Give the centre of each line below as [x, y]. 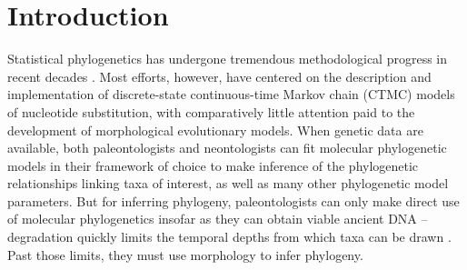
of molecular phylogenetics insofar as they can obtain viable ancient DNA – [218, 219]
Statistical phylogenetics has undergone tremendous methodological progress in [228, 59]
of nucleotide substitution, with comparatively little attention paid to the [211, 111]
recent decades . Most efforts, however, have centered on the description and [219, 76]
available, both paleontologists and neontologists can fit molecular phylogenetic [227, 148]
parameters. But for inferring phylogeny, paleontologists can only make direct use [233, 200]
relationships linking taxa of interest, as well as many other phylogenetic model [228, 183]
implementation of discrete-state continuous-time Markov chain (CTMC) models [231, 94]
